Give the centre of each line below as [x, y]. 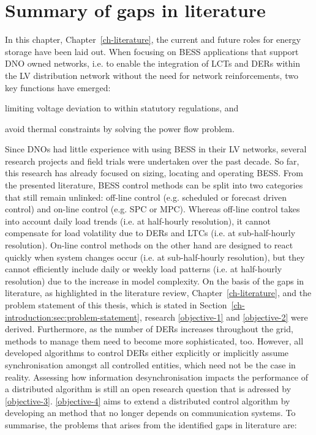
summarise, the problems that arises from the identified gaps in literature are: [151, 424]
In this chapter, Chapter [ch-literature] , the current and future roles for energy [153, 39]
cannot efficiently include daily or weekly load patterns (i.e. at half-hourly [144, 269]
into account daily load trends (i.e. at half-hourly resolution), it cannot [138, 221]
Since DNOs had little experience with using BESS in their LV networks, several [156, 149]
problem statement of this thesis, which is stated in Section [116, 305]
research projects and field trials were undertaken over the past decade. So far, [152, 161]
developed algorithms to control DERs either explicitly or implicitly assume [147, 353]
